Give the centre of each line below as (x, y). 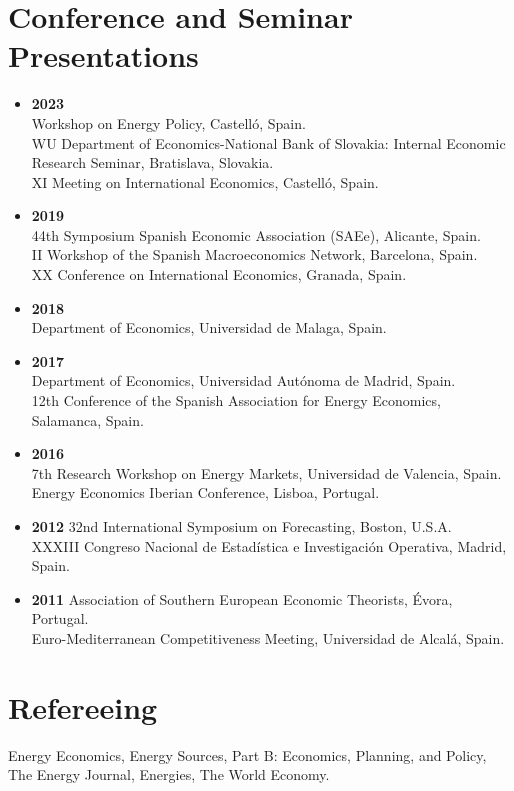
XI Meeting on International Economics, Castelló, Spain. (205, 181)
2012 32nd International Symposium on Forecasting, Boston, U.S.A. (241, 526)
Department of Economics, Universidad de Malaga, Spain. (209, 327)
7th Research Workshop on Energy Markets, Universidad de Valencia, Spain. (266, 472)
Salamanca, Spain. (87, 419)
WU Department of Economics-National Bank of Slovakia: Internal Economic (268, 142)
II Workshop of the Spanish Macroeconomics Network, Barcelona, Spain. (254, 254)
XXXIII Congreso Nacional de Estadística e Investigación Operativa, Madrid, (269, 545)
